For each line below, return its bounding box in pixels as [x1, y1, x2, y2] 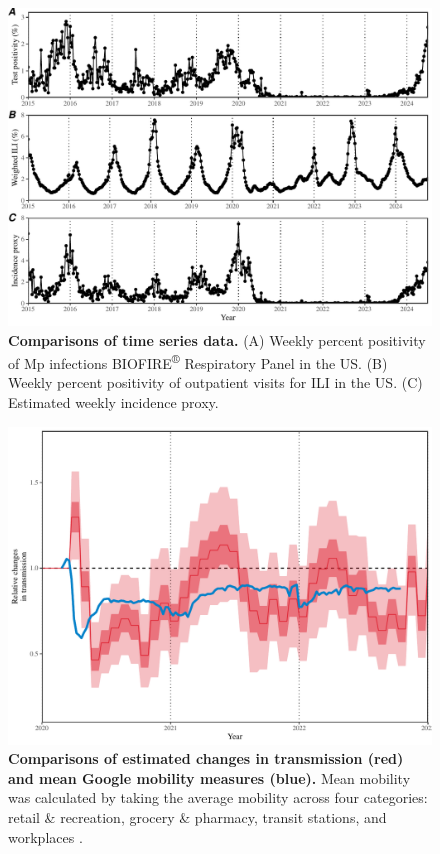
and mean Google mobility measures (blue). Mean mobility [8, 767, 411, 788]
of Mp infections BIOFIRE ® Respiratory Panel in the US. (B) [8, 350, 388, 373]
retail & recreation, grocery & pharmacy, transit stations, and [8, 807, 387, 827]
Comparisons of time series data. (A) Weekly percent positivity [8, 329, 426, 350]
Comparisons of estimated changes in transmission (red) [8, 748, 404, 769]
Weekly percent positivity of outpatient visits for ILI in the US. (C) [8, 372, 423, 393]
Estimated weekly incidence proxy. [8, 392, 219, 413]
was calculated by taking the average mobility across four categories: [8, 787, 428, 808]
